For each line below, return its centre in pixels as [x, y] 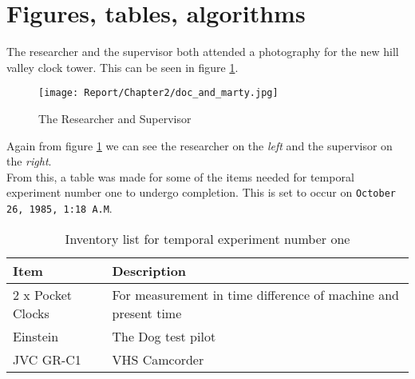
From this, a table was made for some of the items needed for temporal [180, 176]
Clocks [31, 313]
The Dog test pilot [164, 336]
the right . [29, 161]
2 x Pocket [42, 294]
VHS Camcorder [158, 359]
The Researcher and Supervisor [115, 118]
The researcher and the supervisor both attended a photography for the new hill [203, 52]
